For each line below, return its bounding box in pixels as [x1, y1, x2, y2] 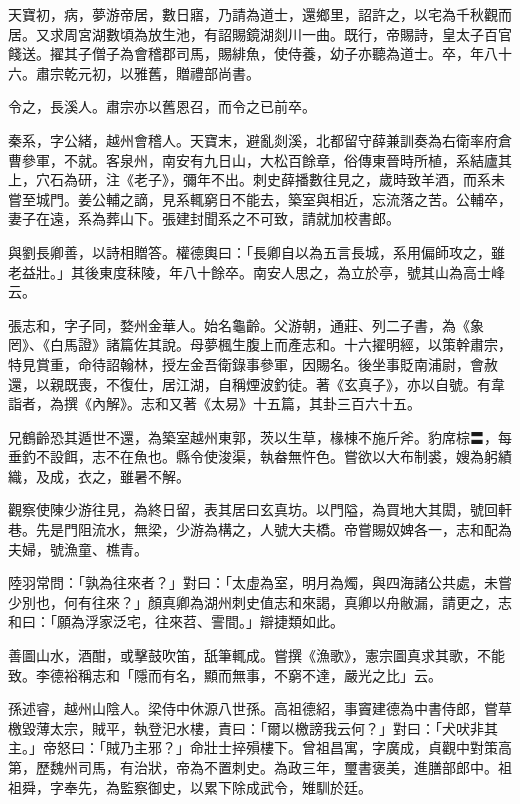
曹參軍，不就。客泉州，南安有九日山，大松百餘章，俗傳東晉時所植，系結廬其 [8, 149, 512, 170]
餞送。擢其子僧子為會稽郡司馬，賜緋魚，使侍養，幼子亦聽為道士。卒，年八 [8, 43, 498, 64]
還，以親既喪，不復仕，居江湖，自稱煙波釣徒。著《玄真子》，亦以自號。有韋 [8, 373, 505, 394]
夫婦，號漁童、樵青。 [8, 538, 148, 559]
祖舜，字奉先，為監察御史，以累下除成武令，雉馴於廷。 [8, 776, 372, 797]
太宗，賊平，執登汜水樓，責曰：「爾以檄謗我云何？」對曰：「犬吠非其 [49, 717, 498, 738]
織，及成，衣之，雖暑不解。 [8, 465, 190, 486]
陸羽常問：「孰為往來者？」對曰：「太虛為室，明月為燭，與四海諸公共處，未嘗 [8, 572, 512, 593]
